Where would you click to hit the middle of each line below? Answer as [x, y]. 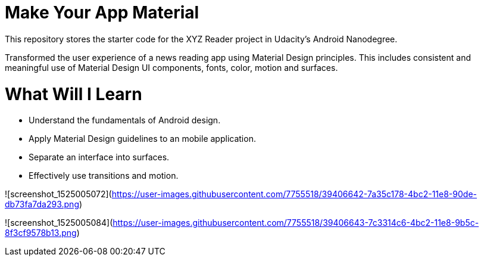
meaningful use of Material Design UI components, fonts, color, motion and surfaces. [171, 67]
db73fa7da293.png [42, 204]
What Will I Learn [74, 94]
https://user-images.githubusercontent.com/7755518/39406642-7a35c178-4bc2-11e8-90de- [294, 194]
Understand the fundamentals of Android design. [125, 120]
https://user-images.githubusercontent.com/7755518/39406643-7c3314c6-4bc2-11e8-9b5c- [296, 223]
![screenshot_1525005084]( [59, 223]
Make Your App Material [102, 13]
